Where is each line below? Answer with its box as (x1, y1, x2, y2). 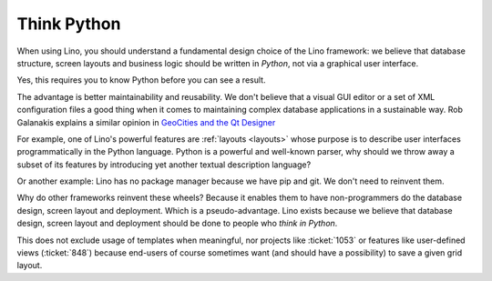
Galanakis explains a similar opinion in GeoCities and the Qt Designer (16, 116, 276, 127)
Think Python (16, 14, 121, 34)
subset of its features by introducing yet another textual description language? (16, 159, 312, 170)
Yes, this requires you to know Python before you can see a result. (16, 75, 266, 85)
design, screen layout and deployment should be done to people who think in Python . (16, 218, 338, 229)
